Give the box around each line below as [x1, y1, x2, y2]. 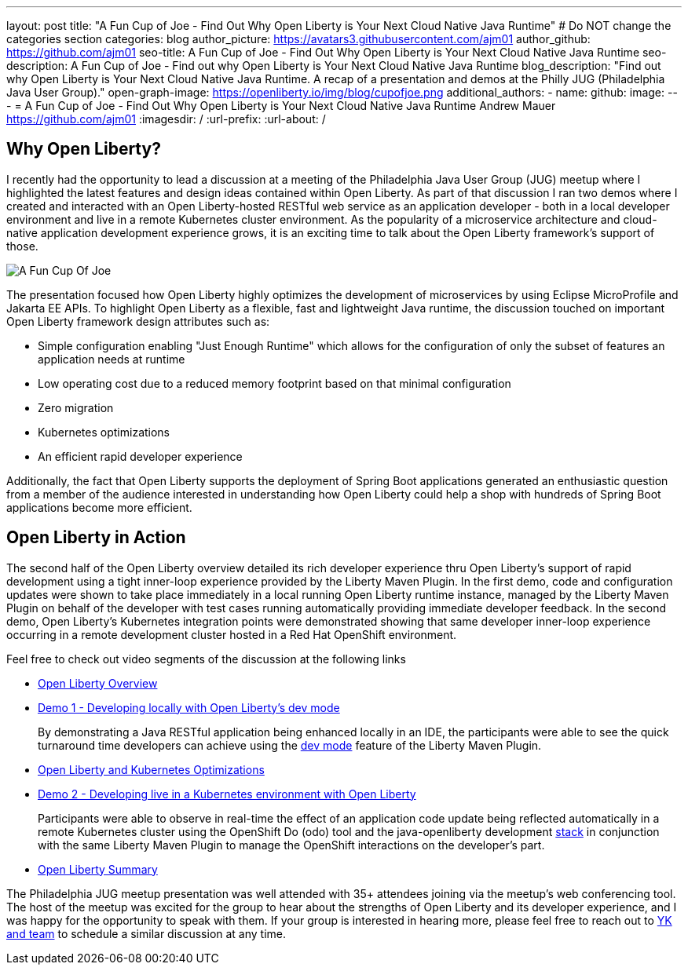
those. [6, 239, 38, 253]
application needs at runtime [38, 352, 185, 366]
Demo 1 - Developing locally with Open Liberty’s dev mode [38, 700, 340, 714]
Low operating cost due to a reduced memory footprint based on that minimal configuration [38, 376, 511, 390]
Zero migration [38, 400, 114, 414]
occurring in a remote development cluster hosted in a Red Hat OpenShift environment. [6, 627, 457, 641]
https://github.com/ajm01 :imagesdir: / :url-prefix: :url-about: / [6, 112, 326, 126]
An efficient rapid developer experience [38, 449, 243, 463]
